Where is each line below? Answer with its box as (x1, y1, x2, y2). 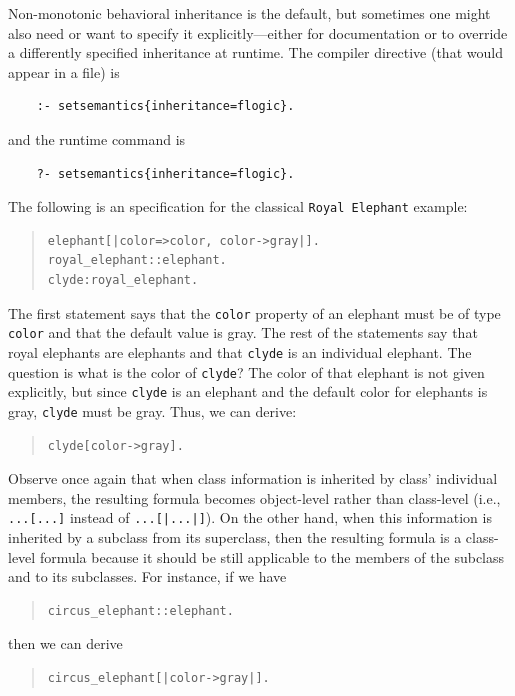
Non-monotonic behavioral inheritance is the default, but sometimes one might (8, 3, 491, 23)
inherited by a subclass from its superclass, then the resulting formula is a (8, 526, 462, 547)
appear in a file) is (8, 61, 120, 82)
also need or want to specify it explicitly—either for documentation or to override (8, 22, 508, 43)
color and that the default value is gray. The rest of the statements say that (8, 322, 478, 343)
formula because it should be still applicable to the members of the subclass (39, 546, 505, 567)
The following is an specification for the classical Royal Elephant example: (8, 196, 468, 217)
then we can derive (8, 633, 123, 654)
